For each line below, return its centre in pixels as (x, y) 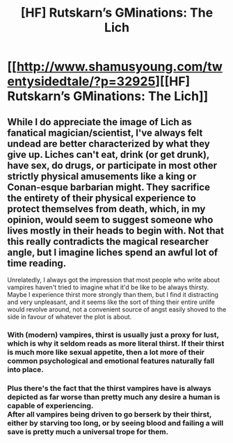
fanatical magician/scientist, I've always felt (105, 132)
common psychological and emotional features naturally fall (111, 361)
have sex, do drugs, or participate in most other (112, 165)
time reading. (37, 263)
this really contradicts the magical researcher (108, 241)
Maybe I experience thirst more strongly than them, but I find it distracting (113, 295)
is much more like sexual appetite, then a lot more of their (106, 352)
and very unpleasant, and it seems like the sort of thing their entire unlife (111, 302)
